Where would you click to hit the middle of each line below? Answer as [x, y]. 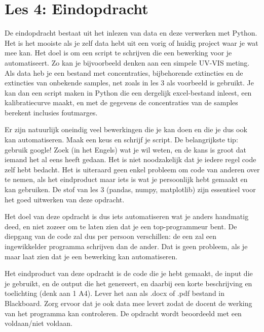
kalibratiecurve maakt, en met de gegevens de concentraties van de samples [121, 102]
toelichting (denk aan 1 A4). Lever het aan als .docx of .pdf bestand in [115, 293]
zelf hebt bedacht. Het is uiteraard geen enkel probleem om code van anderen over [132, 169]
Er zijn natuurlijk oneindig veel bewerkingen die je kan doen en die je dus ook [126, 129]
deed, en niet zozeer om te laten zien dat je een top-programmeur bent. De [121, 226]
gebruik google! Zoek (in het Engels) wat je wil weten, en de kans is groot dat [125, 149]
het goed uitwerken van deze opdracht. [65, 199]
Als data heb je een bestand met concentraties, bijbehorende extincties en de [124, 72]
